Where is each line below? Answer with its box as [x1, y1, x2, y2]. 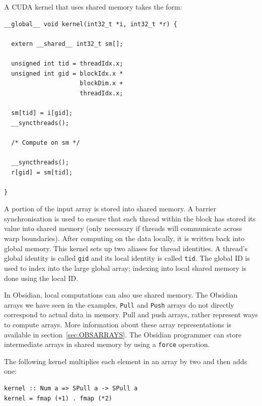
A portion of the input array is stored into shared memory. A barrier [4, 203, 217, 214]
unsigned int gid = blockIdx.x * [11, 70, 123, 77]
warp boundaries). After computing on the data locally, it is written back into [4, 233, 245, 244]
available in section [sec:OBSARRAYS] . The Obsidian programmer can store [4, 329, 242, 339]
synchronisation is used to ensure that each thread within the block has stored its [4, 213, 256, 223]
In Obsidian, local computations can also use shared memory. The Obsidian [4, 289, 238, 300]
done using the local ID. [4, 272, 78, 283]
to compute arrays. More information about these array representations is [4, 319, 232, 329]
